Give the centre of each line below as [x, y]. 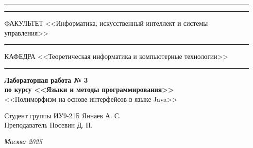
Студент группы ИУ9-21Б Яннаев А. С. [63, 115]
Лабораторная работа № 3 [46, 80]
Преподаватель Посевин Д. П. [49, 125]
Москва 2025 [23, 141]
